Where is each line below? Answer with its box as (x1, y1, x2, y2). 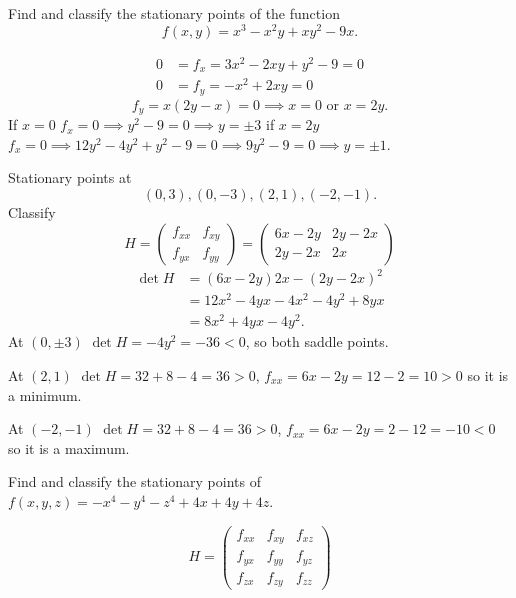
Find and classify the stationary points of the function (8, 3, 340, 23)
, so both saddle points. (245, 331, 389, 352)
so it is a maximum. (8, 437, 130, 458)
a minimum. (8, 384, 82, 405)
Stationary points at (8, 167, 132, 188)
